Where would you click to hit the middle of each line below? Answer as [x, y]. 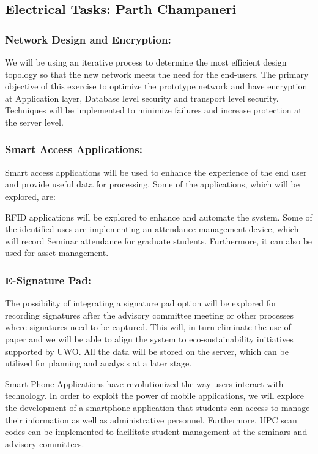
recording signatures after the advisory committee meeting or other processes [150, 315]
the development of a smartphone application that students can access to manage [157, 407]
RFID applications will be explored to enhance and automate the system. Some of [159, 217]
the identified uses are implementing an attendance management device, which [152, 229]
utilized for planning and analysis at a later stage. [98, 363]
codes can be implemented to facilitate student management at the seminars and [156, 432]
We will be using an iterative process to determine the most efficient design [146, 62]
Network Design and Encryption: [88, 39]
